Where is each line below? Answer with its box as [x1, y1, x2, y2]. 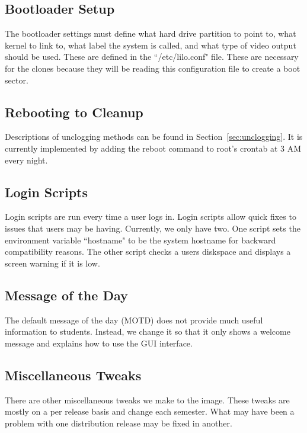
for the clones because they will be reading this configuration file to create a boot [5, 62, 300, 74]
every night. [5, 153, 48, 166]
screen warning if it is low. [5, 256, 100, 269]
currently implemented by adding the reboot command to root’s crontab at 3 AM [5, 142, 302, 154]
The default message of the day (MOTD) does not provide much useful [5, 313, 263, 326]
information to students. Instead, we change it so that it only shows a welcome [5, 325, 290, 338]
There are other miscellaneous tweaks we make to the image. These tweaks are [5, 393, 290, 406]
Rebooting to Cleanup [5, 102, 143, 121]
